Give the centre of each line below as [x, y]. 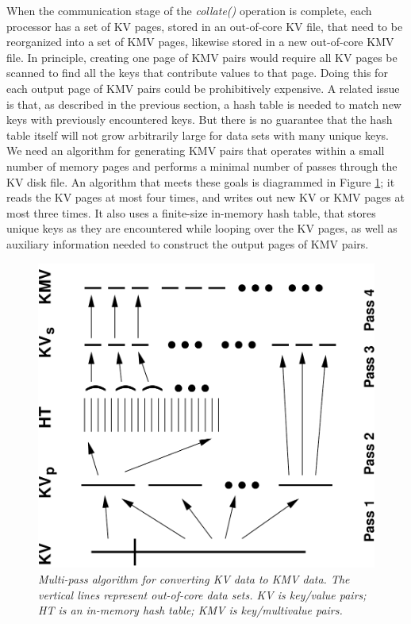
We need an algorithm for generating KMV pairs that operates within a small [196, 150]
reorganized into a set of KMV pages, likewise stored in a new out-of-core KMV [200, 42]
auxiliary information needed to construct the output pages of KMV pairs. [188, 243]
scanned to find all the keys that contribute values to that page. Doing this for [197, 73]
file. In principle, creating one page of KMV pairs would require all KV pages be [202, 57]
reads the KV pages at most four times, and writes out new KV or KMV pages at [205, 197]
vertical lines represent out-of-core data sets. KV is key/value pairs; [202, 594]
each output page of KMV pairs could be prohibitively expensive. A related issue [203, 88]
